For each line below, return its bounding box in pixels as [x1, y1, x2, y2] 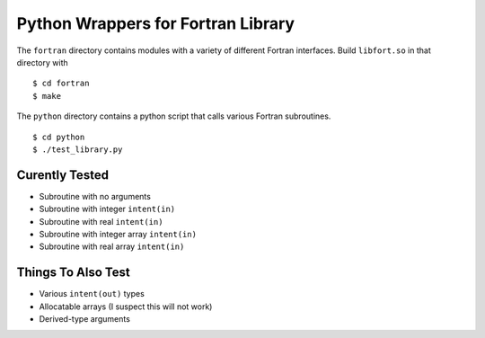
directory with [16, 57, 68, 67]
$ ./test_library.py [32, 144, 123, 155]
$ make [32, 91, 62, 101]
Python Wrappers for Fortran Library [16, 13, 295, 33]
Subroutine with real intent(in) [39, 216, 163, 227]
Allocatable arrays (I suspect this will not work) [39, 301, 213, 312]
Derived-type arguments [39, 314, 130, 325]
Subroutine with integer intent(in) [39, 203, 176, 215]
